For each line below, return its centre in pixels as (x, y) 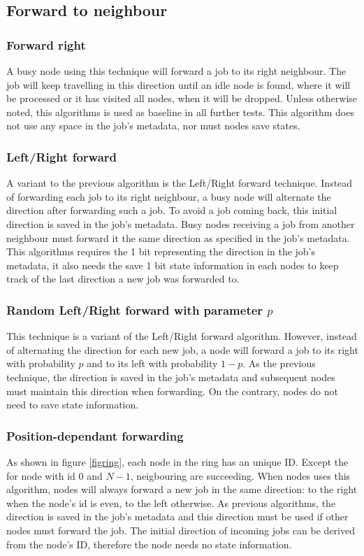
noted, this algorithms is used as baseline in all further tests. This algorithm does (180, 112)
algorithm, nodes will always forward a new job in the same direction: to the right (182, 489)
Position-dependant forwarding (95, 435)
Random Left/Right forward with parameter (135, 309)
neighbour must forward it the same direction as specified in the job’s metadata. (178, 237)
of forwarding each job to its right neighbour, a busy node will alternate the (169, 196)
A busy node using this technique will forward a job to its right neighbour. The (176, 71)
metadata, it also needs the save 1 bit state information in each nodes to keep (173, 265)
